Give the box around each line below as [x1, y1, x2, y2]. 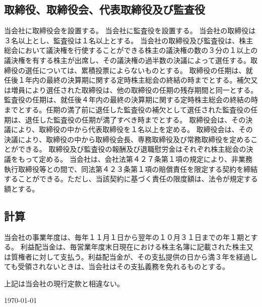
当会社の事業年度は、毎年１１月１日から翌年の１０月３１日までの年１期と [4, 231, 251, 242]
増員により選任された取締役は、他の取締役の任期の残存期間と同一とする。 [11, 84, 258, 95]
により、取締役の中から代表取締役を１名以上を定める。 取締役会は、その [11, 124, 253, 135]
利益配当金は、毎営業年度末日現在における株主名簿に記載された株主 [20, 241, 246, 252]
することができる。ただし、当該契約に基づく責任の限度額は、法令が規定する [4, 173, 258, 184]
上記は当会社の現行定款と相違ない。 [4, 278, 124, 288]
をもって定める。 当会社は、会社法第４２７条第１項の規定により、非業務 [11, 153, 253, 164]
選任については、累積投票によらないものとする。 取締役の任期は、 [25, 65, 246, 75]
